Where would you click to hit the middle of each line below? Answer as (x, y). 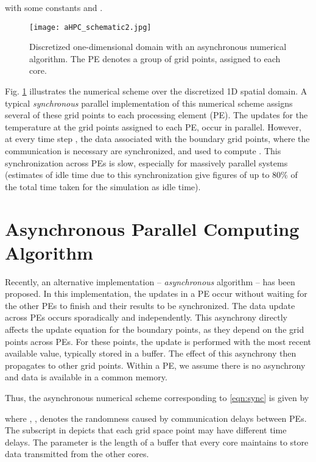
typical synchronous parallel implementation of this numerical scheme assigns (149, 103)
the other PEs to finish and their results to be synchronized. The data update (150, 305)
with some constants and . (54, 7)
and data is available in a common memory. (86, 377)
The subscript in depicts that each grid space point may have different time (146, 430)
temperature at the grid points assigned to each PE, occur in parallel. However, (153, 126)
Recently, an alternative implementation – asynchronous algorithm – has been (150, 281)
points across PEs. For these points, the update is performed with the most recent (158, 341)
